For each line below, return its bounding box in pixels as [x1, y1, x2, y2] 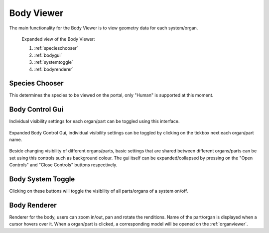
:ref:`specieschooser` [34, 45, 78, 51]
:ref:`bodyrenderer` [34, 66, 74, 72]
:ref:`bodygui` [34, 52, 62, 58]
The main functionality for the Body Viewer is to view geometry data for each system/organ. [9, 25, 198, 31]
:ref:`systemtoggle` [34, 59, 73, 65]
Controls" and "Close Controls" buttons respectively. [9, 162, 118, 168]
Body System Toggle [9, 175, 75, 184]
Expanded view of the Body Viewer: [21, 36, 95, 42]
